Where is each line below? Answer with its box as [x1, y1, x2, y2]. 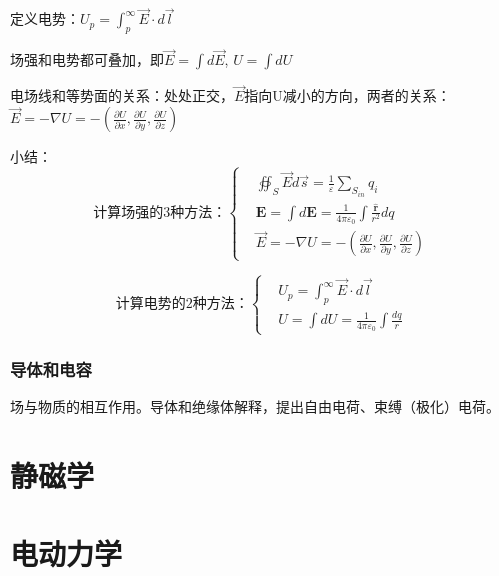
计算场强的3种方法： [93, 206, 227, 221]
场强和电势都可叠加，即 [10, 49, 164, 70]
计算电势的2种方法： [115, 297, 249, 312]
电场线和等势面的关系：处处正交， [10, 85, 234, 106]
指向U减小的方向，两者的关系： [244, 85, 451, 106]
